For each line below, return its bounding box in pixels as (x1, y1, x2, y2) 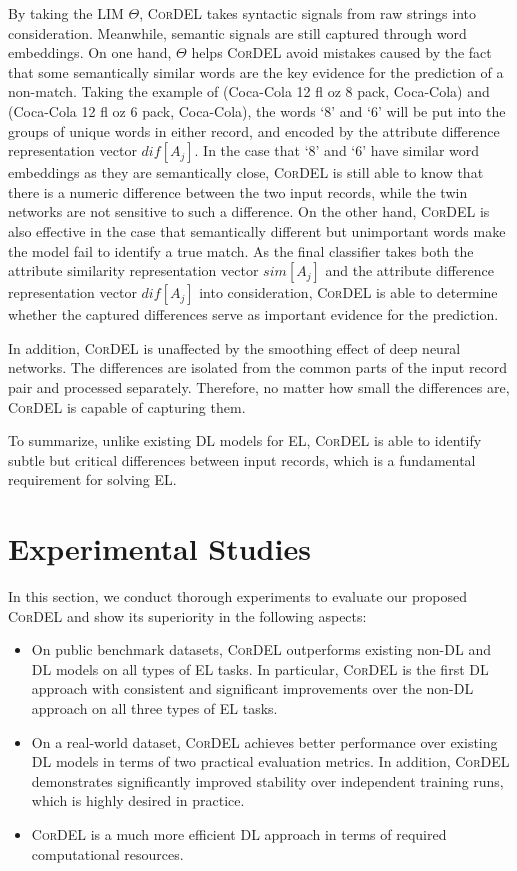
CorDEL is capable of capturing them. (8, 396, 246, 417)
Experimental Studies (8, 528, 311, 569)
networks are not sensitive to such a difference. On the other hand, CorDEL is (8, 201, 490, 222)
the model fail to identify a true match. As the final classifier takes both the (8, 240, 474, 261)
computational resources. (31, 843, 184, 864)
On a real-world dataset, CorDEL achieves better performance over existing (31, 731, 498, 752)
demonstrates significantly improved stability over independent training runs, (31, 770, 504, 791)
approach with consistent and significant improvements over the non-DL (31, 678, 474, 699)
